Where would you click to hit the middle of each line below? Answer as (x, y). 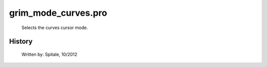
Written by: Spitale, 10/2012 (49, 54)
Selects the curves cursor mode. (55, 28)
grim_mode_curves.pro (58, 13)
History (21, 42)
